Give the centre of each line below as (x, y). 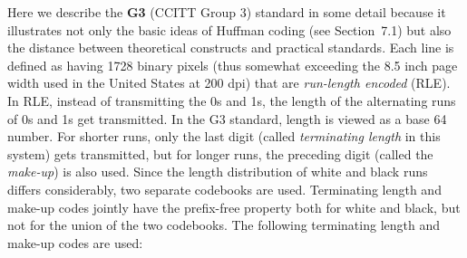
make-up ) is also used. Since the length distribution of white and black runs (218, 172)
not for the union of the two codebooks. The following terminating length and (224, 225)
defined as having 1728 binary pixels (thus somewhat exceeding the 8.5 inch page (233, 65)
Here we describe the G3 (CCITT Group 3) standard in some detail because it (227, 12)
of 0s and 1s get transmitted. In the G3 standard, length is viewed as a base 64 (227, 118)
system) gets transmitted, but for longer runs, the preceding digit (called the (220, 153)
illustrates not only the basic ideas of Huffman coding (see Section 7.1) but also (229, 29)
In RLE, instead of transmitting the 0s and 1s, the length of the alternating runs (232, 100)
